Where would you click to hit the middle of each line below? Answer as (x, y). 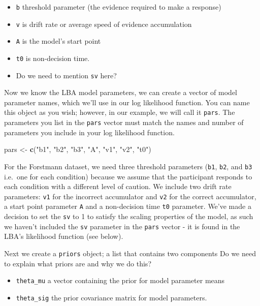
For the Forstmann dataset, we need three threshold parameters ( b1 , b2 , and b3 (128, 166)
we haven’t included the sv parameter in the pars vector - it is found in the (122, 226)
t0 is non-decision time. (53, 58)
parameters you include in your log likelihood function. (89, 132)
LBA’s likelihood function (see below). (64, 236)
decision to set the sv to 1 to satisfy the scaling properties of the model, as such (129, 216)
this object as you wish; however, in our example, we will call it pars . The (120, 112)
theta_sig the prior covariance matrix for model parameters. (111, 297)
